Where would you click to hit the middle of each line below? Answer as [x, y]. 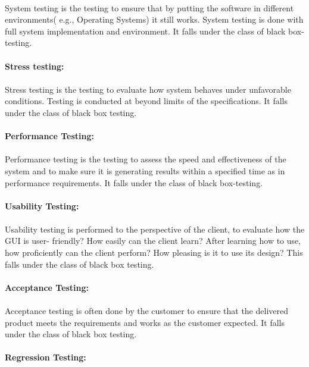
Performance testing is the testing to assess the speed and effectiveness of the [146, 159]
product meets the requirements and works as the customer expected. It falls [145, 322]
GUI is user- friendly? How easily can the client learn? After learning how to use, [153, 241]
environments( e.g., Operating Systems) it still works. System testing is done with [154, 19]
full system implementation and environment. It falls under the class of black [145, 31]
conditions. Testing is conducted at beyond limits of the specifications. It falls [146, 101]
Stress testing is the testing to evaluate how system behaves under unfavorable [148, 89]
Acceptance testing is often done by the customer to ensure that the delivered [146, 311]
